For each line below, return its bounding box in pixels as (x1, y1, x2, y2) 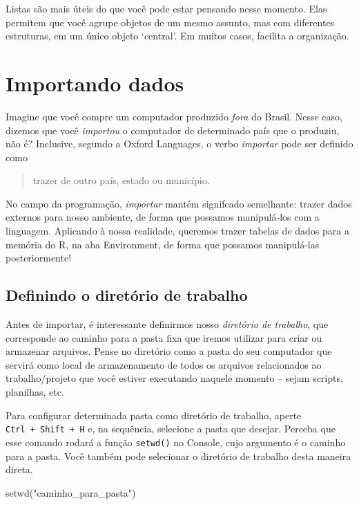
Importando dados (6, 68, 184, 97)
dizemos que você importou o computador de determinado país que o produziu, (6, 122, 340, 137)
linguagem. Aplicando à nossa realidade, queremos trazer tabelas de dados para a (6, 223, 349, 238)
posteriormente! (6, 250, 72, 265)
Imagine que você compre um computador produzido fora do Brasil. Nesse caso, (6, 109, 342, 123)
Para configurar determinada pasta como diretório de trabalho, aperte (6, 407, 302, 422)
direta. (6, 462, 33, 477)
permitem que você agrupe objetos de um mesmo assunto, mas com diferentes (6, 15, 335, 29)
